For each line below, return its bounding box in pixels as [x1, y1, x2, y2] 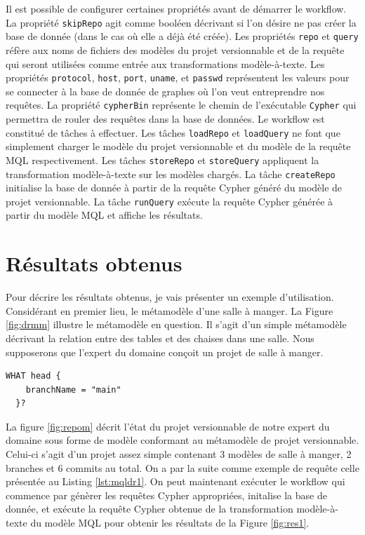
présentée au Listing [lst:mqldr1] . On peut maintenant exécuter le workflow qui [6, 474, 345, 489]
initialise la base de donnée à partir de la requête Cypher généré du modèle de [6, 180, 343, 195]
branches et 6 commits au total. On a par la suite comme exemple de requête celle [6, 460, 359, 475]
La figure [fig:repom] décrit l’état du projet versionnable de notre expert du [6, 419, 330, 433]
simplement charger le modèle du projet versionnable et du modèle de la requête [6, 139, 351, 154]
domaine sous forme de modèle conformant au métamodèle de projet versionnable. [6, 433, 359, 447]
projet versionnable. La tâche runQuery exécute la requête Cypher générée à [6, 194, 333, 208]
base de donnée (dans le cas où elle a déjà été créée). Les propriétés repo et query [6, 29, 359, 43]
